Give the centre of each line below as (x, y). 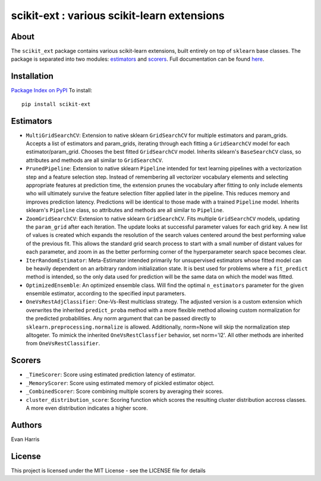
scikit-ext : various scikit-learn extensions (118, 15)
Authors (26, 425)
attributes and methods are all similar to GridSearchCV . (95, 160)
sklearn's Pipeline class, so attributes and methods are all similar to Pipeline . (125, 210)
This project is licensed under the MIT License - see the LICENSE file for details (108, 470)
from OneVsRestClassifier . (63, 343)
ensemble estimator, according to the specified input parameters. (106, 293)
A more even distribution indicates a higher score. (87, 408)
